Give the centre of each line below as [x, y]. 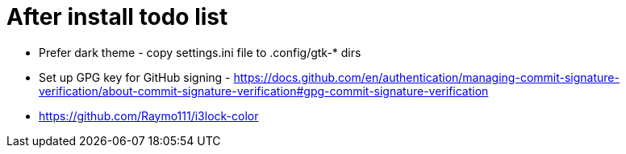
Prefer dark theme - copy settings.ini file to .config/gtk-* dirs [200, 52]
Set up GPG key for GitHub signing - [135, 77]
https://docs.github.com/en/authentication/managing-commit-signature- [426, 77]
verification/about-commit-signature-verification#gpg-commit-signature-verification [264, 91]
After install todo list [117, 17]
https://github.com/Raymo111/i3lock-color [149, 115]
